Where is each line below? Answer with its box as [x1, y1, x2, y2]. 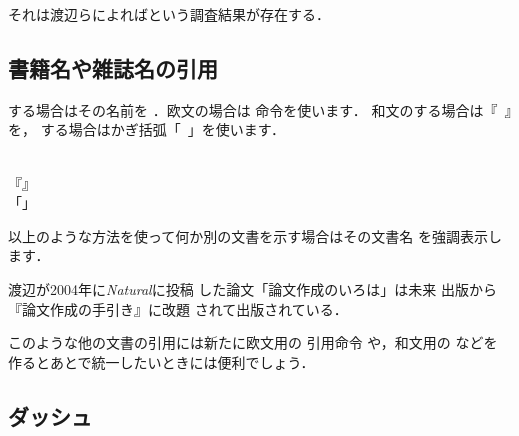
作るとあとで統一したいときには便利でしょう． [8, 351, 315, 372]
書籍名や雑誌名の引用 [8, 52, 218, 83]
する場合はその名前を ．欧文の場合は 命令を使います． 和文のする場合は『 [8, 99, 498, 120]
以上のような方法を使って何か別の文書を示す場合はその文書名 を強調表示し [8, 225, 502, 246]
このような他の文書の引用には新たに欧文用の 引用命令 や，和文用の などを [8, 332, 498, 353]
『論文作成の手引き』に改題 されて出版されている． [8, 298, 348, 319]
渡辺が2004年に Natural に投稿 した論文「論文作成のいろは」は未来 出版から [8, 278, 497, 299]
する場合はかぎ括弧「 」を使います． [40, 119, 286, 140]
